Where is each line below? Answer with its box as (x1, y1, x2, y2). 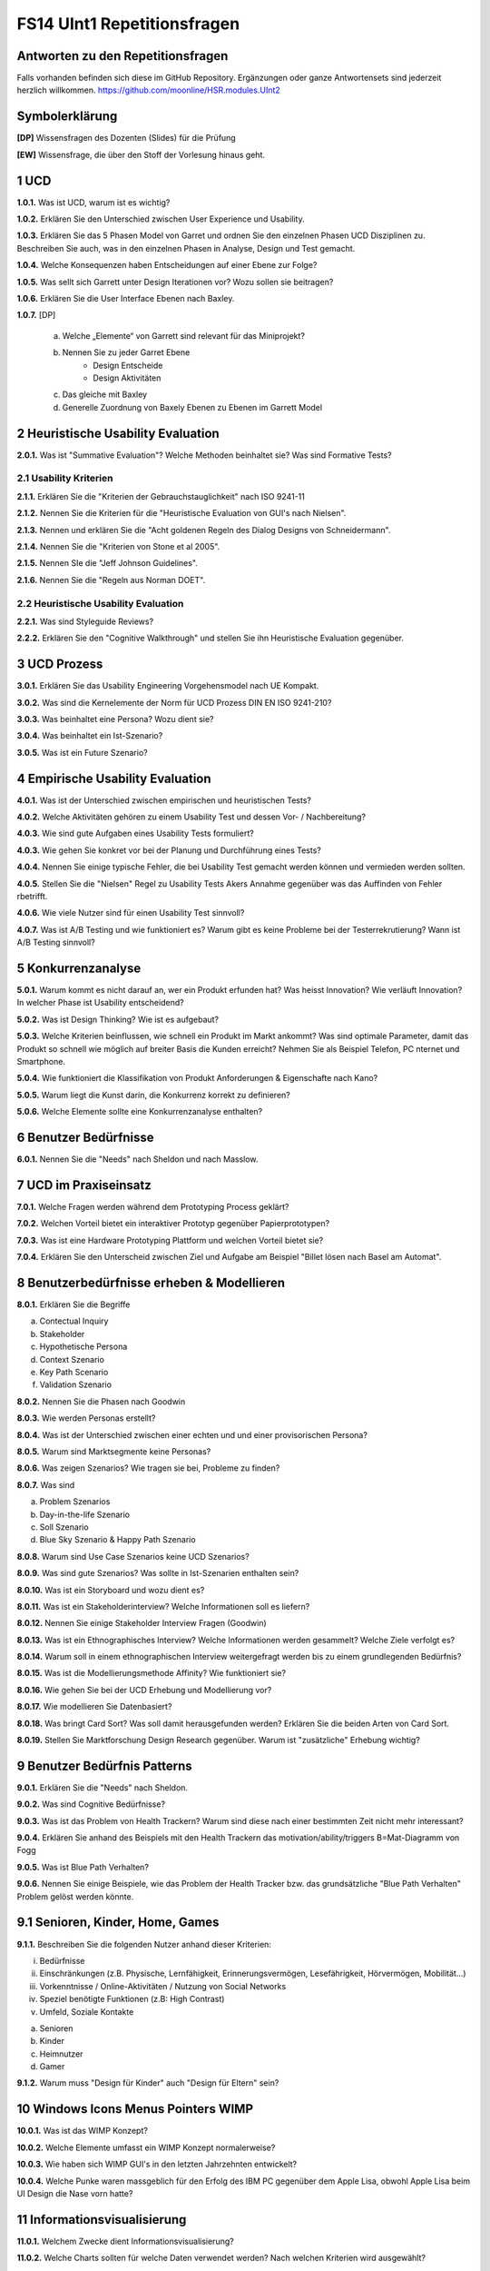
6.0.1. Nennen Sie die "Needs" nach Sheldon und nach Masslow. (16, 1154, 259, 1165)
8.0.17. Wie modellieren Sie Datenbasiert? (16, 1701, 172, 1712)
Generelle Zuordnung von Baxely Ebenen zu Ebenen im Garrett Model (62, 402, 322, 412)
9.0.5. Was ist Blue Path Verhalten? (16, 1861, 150, 1872)
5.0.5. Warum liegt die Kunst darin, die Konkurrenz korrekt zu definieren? (16, 1089, 290, 1100)
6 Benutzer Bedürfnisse (16, 1130, 154, 1145)
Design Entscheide (93, 360, 163, 371)
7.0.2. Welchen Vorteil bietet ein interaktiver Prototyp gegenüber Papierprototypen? (16, 1218, 330, 1229)
